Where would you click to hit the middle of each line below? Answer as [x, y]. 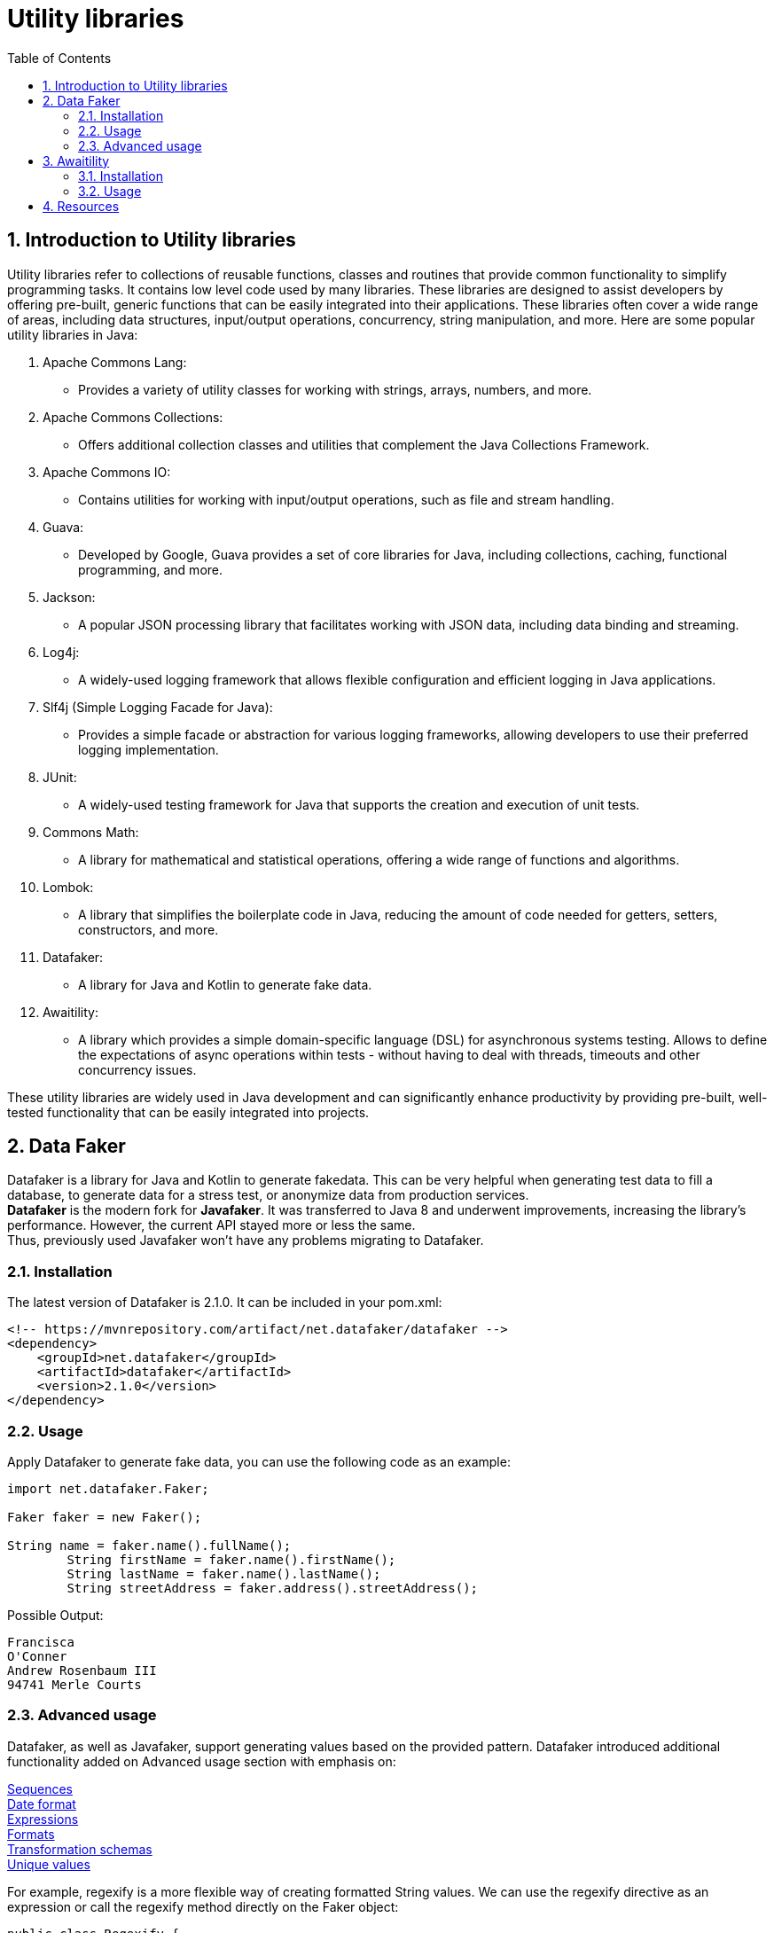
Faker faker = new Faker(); [105, 1517]
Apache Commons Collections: [133, 417]
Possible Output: [55, 1615]
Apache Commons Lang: [115, 362]
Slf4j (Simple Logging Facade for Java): [158, 707]
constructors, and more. [149, 929]
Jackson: [69, 597]
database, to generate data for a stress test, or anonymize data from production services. [268, 1195]
